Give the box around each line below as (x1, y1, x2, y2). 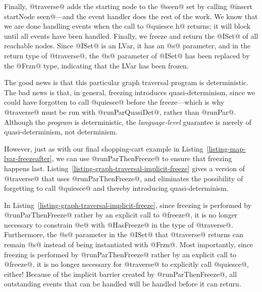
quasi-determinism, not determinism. (4, 126, 118, 137)
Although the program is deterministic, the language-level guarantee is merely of (4, 116, 251, 127)
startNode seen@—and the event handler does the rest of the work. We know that (4, 11, 258, 21)
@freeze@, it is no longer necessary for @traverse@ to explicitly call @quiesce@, (4, 259, 249, 269)
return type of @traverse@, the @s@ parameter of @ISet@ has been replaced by (4, 50, 250, 60)
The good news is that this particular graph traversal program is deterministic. (4, 77, 249, 88)
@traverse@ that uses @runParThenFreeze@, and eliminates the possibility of (4, 173, 243, 183)
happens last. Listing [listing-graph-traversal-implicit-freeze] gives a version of (4, 163, 245, 173)
